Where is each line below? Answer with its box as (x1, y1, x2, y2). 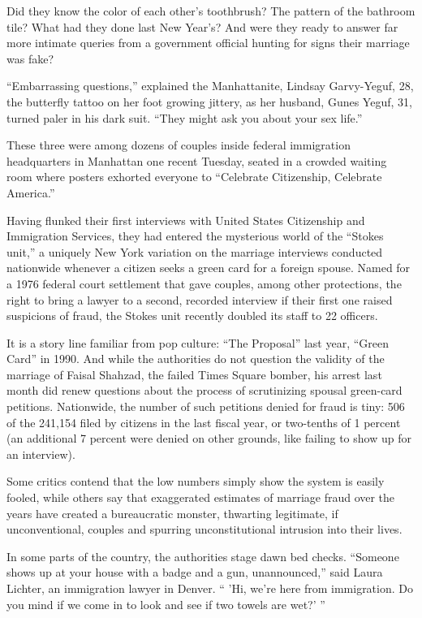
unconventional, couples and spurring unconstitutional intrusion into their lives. (6, 521, 403, 538)
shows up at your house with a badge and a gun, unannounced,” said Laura (6, 564, 383, 581)
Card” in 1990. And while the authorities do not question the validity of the (6, 350, 385, 367)
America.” (6, 184, 55, 201)
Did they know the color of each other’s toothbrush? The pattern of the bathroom (6, 2, 416, 19)
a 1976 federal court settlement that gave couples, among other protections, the (6, 274, 402, 292)
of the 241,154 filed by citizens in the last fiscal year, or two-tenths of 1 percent (6, 413, 401, 430)
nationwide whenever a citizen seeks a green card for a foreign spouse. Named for (6, 259, 411, 276)
